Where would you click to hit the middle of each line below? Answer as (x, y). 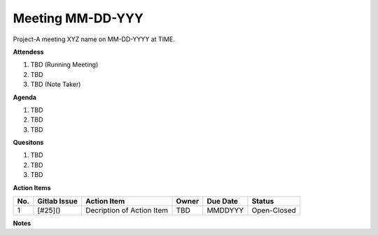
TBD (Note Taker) (56, 85)
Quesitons (28, 143)
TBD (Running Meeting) (64, 65)
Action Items (32, 187)
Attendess (28, 52)
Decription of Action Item (127, 211)
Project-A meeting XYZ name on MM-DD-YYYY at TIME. (94, 39)
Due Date (222, 201)
